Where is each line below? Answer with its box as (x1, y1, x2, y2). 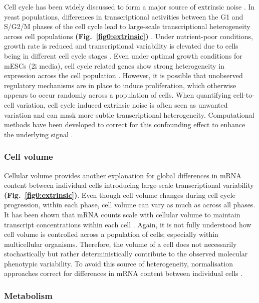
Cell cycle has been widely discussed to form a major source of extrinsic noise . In (4, 2, 255, 12)
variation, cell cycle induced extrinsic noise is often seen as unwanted (16, 99, 228, 110)
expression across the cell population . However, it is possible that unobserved (4, 70, 243, 81)
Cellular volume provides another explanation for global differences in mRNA (4, 170, 241, 180)
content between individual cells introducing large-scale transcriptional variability (4, 180, 254, 190)
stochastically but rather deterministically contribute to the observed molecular (4, 248, 248, 259)
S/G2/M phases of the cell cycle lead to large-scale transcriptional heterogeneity (4, 21, 250, 32)
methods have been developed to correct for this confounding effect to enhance (4, 119, 245, 130)
